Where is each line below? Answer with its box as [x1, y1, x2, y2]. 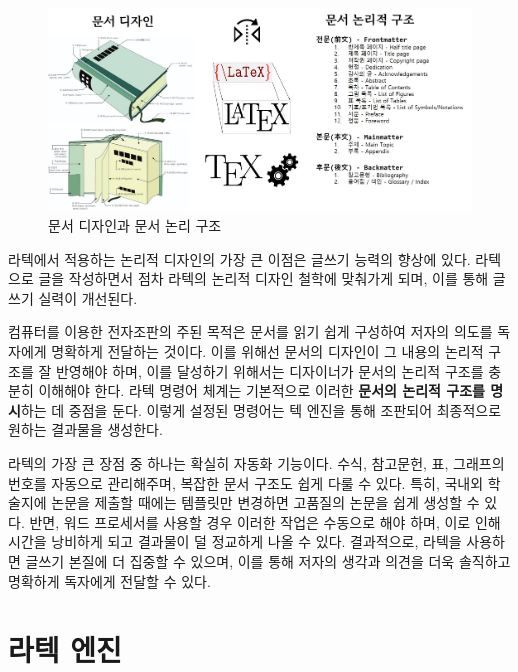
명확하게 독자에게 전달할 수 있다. [8, 570, 211, 591]
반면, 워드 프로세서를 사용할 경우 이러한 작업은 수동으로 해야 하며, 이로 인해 [29, 511, 501, 532]
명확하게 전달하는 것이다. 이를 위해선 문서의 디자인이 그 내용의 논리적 [51, 341, 484, 362]
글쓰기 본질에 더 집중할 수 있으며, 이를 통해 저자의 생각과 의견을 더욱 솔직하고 [25, 551, 511, 571]
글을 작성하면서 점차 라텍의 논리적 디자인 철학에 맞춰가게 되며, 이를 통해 [38, 268, 489, 289]
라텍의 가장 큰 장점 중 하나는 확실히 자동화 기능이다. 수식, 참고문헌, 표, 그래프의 [8, 453, 505, 474]
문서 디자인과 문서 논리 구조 [48, 215, 222, 236]
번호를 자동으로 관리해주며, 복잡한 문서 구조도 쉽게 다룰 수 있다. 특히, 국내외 [8, 472, 484, 493]
